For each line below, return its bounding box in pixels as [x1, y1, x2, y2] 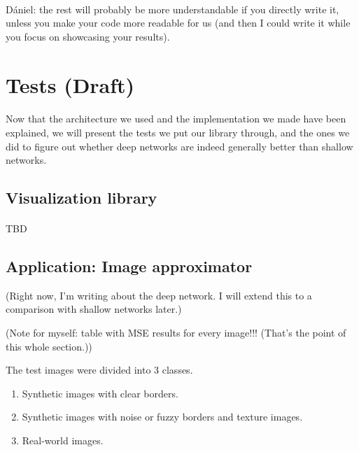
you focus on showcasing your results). [6, 29, 170, 43]
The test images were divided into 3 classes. [6, 362, 193, 377]
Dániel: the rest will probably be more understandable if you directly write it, [6, 1, 339, 16]
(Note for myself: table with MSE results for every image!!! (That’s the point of [6, 325, 346, 340]
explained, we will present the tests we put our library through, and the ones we [6, 125, 350, 139]
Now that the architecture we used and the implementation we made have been [6, 111, 346, 126]
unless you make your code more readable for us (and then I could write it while [6, 15, 351, 30]
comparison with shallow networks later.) [6, 302, 182, 316]
